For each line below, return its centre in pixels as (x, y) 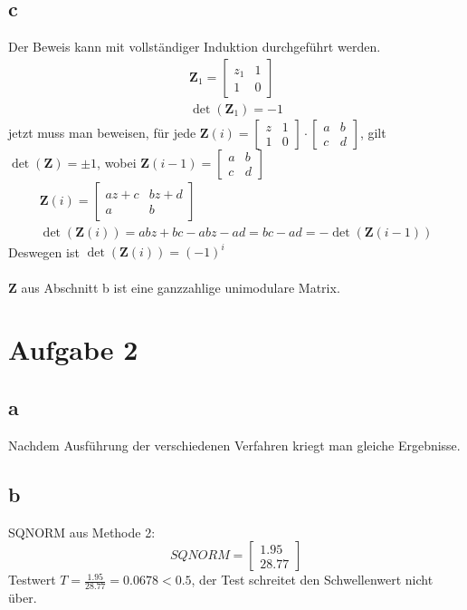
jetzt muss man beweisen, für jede (102, 132)
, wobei (117, 162)
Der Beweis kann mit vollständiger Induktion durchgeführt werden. (195, 47)
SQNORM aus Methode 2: (82, 532)
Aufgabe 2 (73, 349)
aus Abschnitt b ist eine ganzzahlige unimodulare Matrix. (181, 287)
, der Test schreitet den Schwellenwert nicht (312, 580)
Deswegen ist (44, 252)
